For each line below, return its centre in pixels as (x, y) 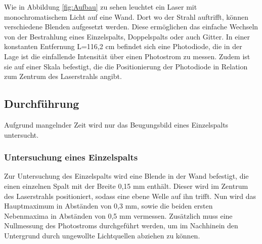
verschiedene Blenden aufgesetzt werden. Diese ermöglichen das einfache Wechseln (131, 27)
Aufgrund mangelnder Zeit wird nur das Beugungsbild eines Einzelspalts (116, 124)
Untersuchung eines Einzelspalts (71, 157)
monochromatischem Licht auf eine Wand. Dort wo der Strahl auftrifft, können (126, 16)
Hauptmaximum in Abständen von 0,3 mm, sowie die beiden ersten (108, 206)
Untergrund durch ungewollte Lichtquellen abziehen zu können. (102, 235)
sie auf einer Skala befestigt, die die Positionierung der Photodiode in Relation (126, 66)
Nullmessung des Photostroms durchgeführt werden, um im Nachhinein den (121, 226)
